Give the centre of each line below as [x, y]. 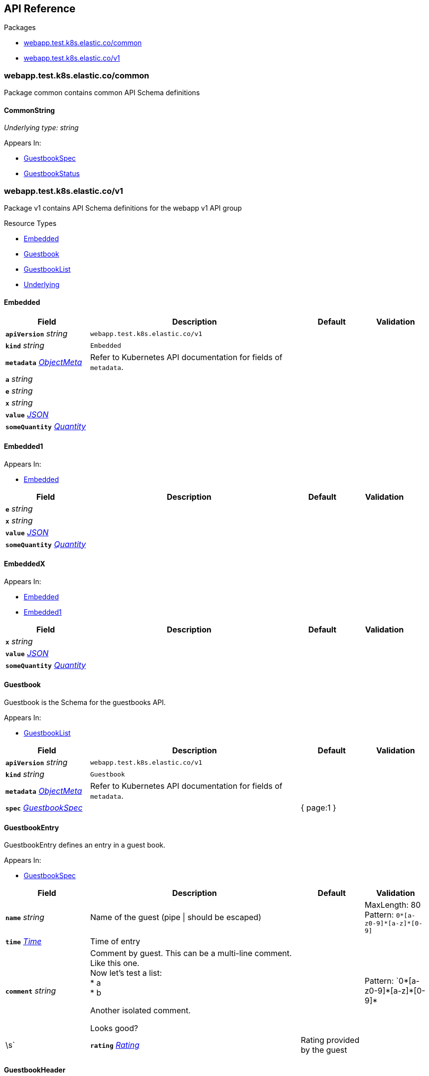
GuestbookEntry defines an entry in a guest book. [85, 845]
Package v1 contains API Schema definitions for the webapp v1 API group [123, 208]
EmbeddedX [25, 564]
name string [25, 917]
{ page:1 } [319, 808]
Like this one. [115, 963]
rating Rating [115, 1045]
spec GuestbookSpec [44, 808]
